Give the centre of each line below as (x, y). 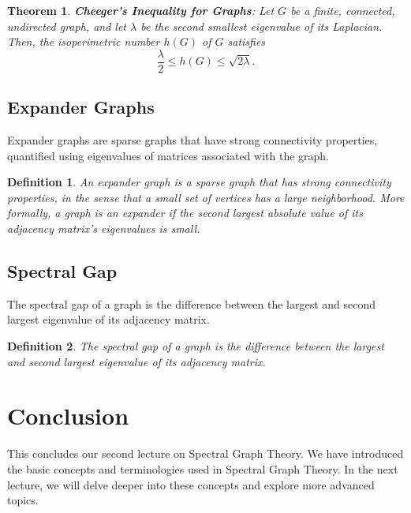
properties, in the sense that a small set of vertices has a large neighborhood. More (206, 197)
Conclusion (68, 416)
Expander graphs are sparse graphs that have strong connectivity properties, (192, 140)
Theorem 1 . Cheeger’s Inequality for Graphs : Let (141, 10)
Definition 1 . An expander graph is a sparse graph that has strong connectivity (199, 182)
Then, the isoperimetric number (84, 41)
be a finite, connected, (343, 10)
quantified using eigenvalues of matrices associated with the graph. (168, 155)
